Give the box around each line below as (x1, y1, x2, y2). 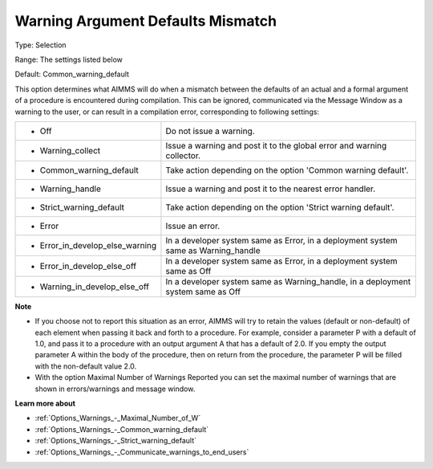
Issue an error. (165, 220, 221, 231)
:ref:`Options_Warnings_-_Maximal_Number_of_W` (34, 414, 201, 423)
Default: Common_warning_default (14, 69, 130, 80)
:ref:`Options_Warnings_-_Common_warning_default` (34, 424, 209, 434)
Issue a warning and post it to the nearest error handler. (165, 183, 376, 194)
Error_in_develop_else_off (39, 260, 136, 271)
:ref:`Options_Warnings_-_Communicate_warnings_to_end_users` (34, 447, 249, 457)
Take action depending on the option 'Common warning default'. (165, 165, 409, 176)
